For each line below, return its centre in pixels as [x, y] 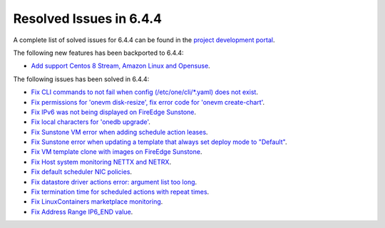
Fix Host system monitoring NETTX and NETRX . [101, 162]
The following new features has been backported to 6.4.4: [99, 53]
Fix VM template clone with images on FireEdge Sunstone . [117, 152]
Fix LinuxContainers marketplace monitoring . [97, 202]
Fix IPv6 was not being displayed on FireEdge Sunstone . [113, 112]
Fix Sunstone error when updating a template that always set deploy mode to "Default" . [159, 142]
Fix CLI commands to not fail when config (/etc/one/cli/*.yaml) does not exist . [144, 92]
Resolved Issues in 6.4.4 [87, 19]
